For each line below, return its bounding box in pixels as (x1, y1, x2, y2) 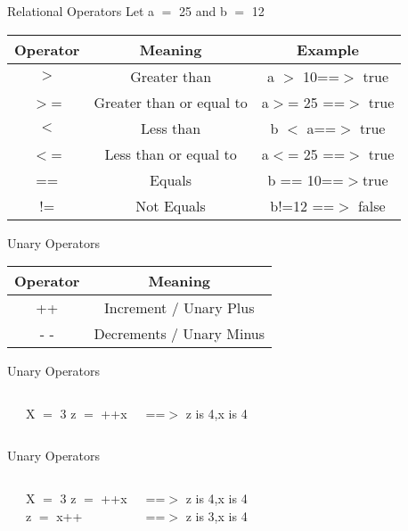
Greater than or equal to (94, 91, 248, 112)
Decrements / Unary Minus (94, 323, 265, 344)
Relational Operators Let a (7, 2, 155, 20)
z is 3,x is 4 (185, 506, 248, 525)
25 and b (179, 2, 227, 20)
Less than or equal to (104, 143, 237, 164)
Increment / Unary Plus (104, 297, 255, 319)
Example (297, 38, 359, 60)
